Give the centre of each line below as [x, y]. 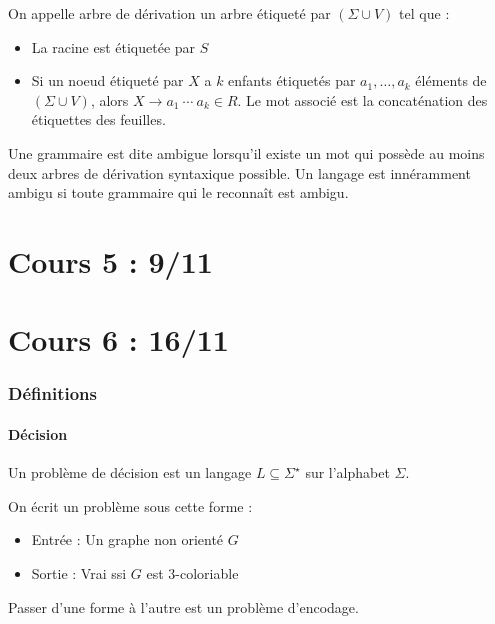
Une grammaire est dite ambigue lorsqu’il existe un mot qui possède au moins [246, 152]
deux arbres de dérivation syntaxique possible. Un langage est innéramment [239, 172]
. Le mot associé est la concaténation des [362, 99]
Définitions [52, 393]
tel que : [424, 13]
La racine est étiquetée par [113, 46]
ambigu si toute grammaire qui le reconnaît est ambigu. [178, 192]
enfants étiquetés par [292, 80]
